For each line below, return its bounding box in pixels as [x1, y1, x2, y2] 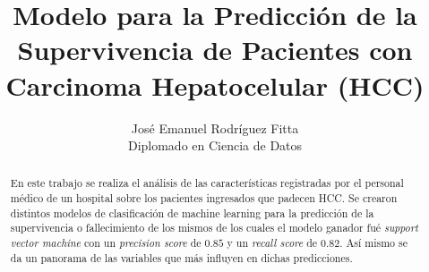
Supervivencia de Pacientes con [17, 31, 413, 68]
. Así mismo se [339, 235, 408, 251]
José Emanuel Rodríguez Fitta [131, 118, 299, 137]
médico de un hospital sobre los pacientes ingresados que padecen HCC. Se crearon [10, 191, 398, 206]
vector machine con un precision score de [10, 235, 202, 251]
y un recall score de [227, 235, 318, 251]
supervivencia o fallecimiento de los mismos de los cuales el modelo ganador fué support [10, 220, 418, 235]
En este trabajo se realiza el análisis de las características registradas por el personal [10, 175, 404, 191]
